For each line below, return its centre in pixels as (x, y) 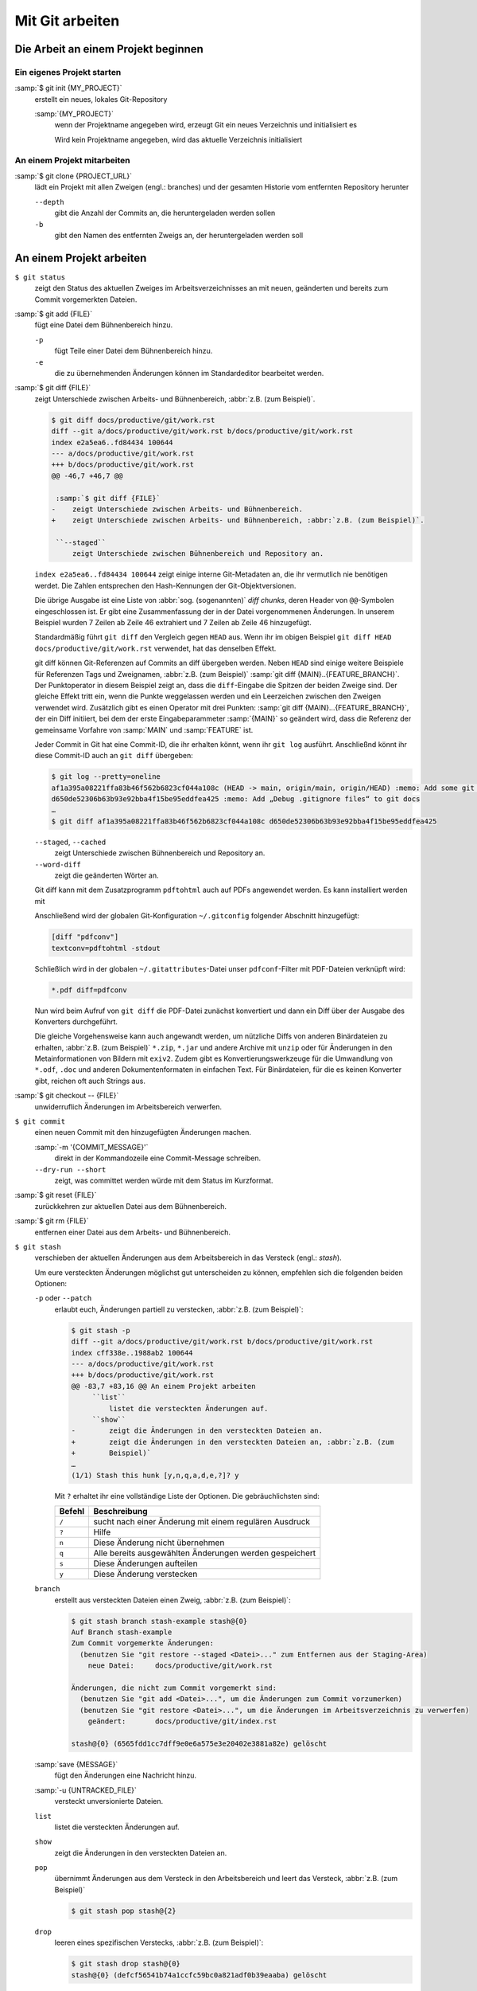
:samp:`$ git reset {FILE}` (56, 1195)
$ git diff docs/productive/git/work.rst (133, 420)
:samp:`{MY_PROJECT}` (74, 114)
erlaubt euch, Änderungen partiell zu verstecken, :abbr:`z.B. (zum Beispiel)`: (179, 1309)
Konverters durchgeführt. (76, 1021)
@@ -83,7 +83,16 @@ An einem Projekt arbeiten (163, 1386)
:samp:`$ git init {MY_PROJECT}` (68, 88)
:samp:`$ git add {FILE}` (54, 314)
